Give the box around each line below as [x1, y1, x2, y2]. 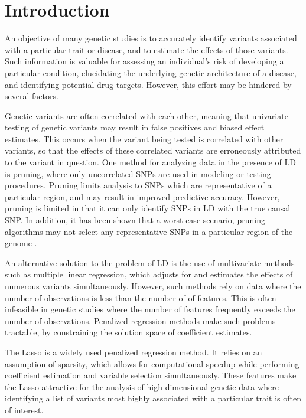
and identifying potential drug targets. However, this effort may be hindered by [5, 78, 292, 90]
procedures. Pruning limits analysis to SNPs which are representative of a [5, 179, 272, 191]
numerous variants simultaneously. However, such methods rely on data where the [5, 280, 301, 292]
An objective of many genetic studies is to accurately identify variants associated [5, 32, 297, 44]
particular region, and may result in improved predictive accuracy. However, [5, 190, 280, 203]
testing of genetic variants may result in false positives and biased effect [5, 121, 265, 133]
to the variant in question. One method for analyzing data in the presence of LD [5, 156, 297, 168]
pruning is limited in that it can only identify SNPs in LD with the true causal [5, 202, 291, 214]
